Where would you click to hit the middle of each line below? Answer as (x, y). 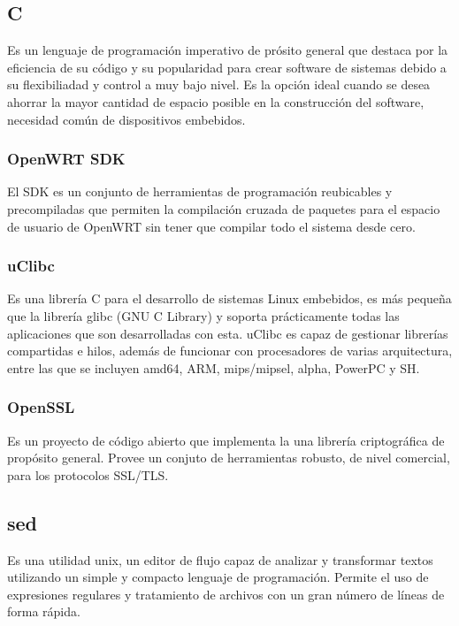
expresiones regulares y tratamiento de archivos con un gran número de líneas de (226, 594)
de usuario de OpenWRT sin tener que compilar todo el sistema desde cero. (211, 226)
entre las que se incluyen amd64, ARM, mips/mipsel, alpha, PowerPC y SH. (214, 367)
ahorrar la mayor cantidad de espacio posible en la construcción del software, (216, 101)
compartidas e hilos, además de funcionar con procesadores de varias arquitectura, (230, 351)
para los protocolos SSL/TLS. (88, 474)
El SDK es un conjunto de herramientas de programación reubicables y (200, 191)
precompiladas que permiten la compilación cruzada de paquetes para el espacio (224, 208)
